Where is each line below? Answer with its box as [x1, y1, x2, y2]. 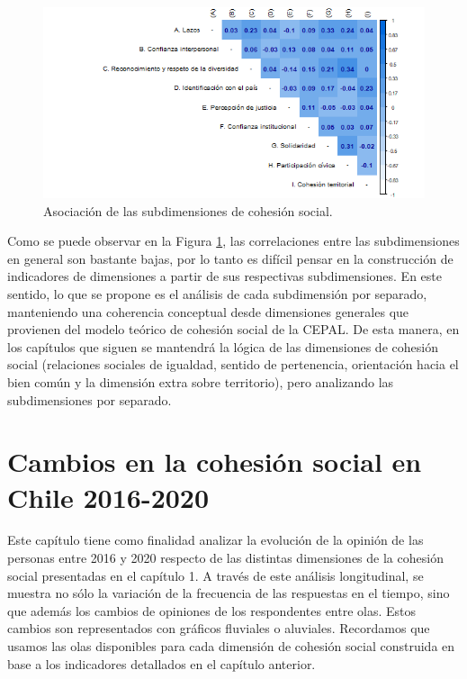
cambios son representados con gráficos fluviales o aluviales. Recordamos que [7, 619, 430, 638]
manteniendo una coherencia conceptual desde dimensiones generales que [7, 302, 409, 321]
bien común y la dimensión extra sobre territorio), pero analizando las [7, 372, 394, 391]
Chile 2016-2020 [7, 478, 210, 515]
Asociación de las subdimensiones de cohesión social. [43, 201, 333, 220]
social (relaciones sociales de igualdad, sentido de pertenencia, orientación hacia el [7, 355, 459, 374]
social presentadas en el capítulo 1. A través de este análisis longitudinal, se [7, 566, 424, 584]
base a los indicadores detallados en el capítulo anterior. [7, 654, 316, 673]
